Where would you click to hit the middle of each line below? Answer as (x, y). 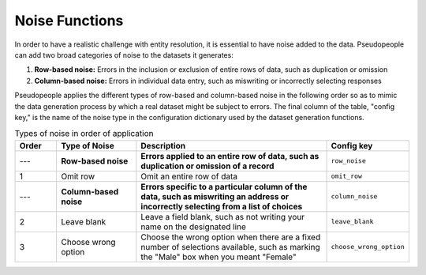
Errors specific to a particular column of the (224, 186)
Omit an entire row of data (189, 176)
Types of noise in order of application (84, 134)
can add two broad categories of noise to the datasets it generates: (124, 55)
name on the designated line (193, 227)
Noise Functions (69, 21)
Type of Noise (87, 145)
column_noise (354, 196)
